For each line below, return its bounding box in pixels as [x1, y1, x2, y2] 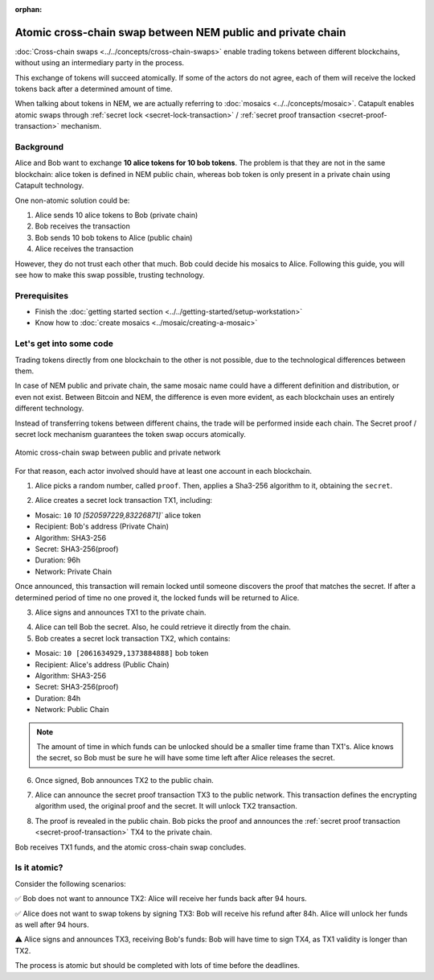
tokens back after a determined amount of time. [14, 84, 173, 94]
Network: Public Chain [35, 705, 109, 714]
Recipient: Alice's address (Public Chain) [35, 660, 170, 669]
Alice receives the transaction [35, 244, 134, 253]
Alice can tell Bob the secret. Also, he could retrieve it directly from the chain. [35, 622, 291, 632]
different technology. [14, 403, 84, 414]
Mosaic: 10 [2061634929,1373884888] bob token [35, 649, 209, 658]
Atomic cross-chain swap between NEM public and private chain [14, 25, 346, 39]
